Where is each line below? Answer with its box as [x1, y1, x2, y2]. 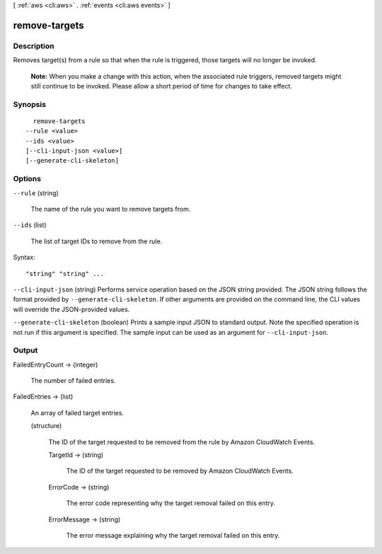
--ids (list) [13, 221, 47, 229]
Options [13, 174, 42, 184]
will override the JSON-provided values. [13, 305, 130, 313]
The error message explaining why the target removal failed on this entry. [66, 531, 280, 539]
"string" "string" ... [25, 270, 105, 277]
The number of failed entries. [30, 376, 116, 385]
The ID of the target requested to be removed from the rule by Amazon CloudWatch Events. [48, 437, 316, 446]
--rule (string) [13, 188, 59, 197]
